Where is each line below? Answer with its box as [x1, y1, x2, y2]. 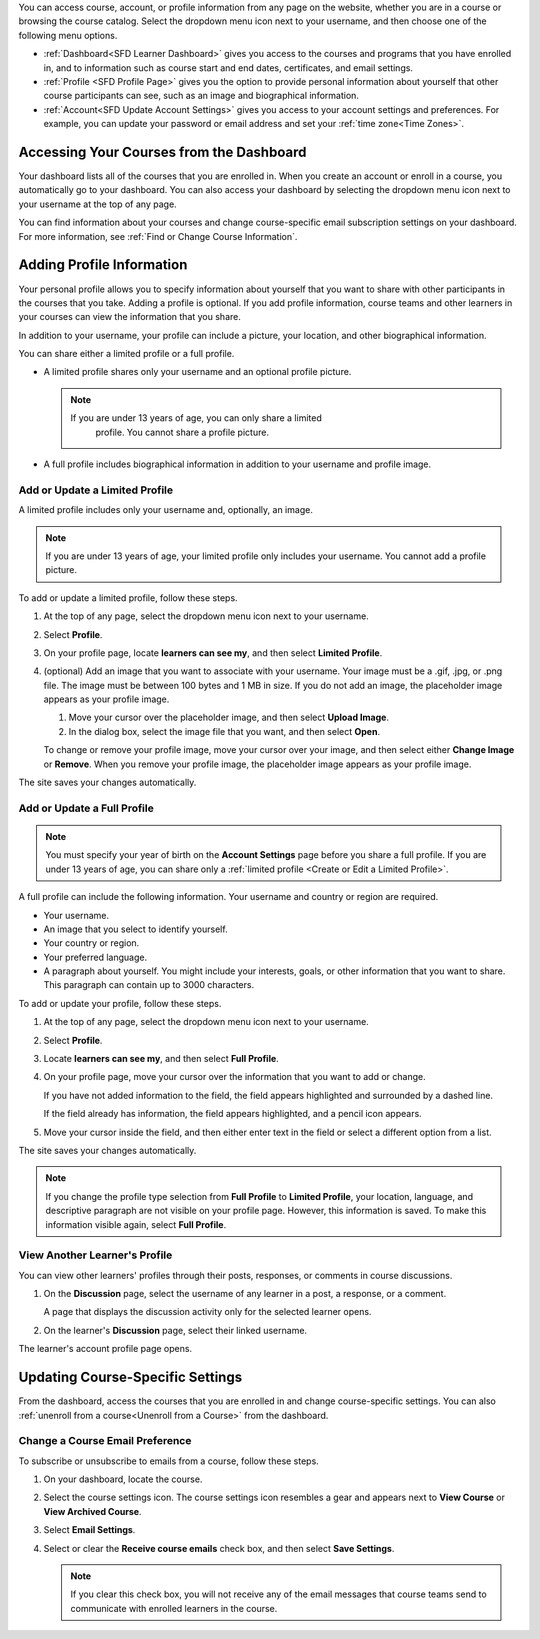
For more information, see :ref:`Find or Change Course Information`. [18, 230, 298, 242]
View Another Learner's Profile [18, 1248, 173, 1262]
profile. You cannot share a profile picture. [95, 426, 270, 438]
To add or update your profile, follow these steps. [18, 997, 222, 1009]
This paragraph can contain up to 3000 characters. [43, 979, 255, 991]
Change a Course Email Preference [18, 1434, 192, 1448]
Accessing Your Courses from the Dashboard [18, 143, 307, 160]
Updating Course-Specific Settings [18, 1369, 243, 1386]
